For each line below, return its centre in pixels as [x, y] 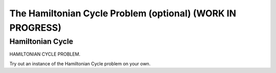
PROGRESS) [35, 28]
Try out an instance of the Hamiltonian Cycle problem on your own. [80, 63]
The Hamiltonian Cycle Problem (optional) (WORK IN [123, 13]
